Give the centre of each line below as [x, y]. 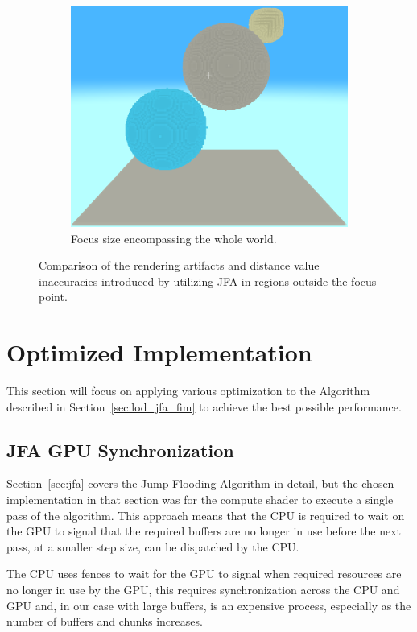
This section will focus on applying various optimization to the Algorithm [188, 391]
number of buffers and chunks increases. [105, 621]
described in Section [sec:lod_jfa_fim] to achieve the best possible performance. [204, 406]
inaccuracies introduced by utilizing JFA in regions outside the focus [208, 281]
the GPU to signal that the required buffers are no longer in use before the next [204, 531]
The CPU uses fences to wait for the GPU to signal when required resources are [204, 574]
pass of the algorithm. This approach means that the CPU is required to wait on [206, 515]
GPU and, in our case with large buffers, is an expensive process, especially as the [209, 605]
